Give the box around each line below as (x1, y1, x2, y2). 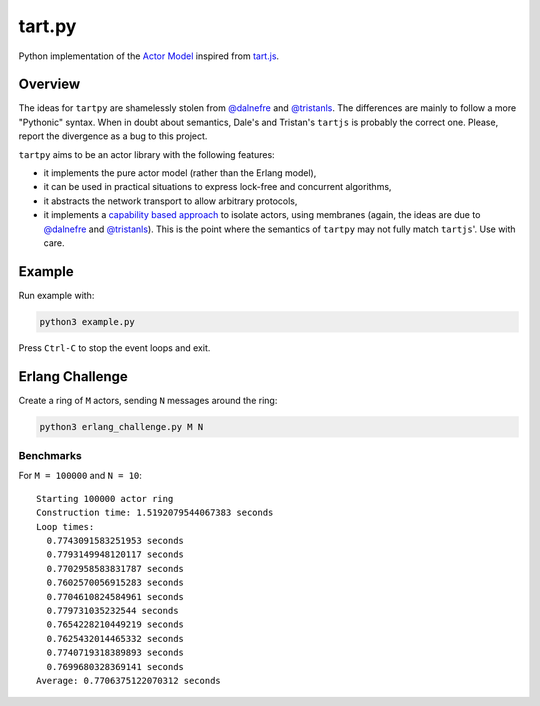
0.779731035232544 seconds (46, 605, 179, 616)
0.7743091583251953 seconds (46, 535, 185, 547)
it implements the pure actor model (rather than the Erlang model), (43, 167, 317, 179)
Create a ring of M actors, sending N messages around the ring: (18, 394, 278, 406)
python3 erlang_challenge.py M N (39, 421, 204, 432)
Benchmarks (18, 449, 82, 463)
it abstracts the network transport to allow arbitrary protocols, (43, 195, 298, 207)
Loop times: (36, 521, 95, 532)
